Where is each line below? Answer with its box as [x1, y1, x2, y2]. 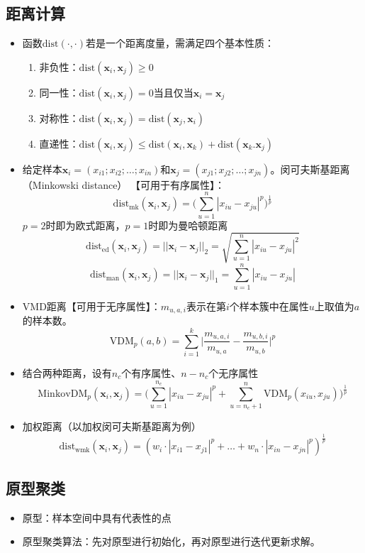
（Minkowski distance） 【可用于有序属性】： [22, 177, 225, 192]
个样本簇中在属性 [229, 298, 309, 313]
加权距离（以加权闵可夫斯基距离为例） [22, 419, 201, 434]
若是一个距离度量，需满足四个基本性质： [86, 35, 274, 50]
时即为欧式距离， [45, 217, 125, 232]
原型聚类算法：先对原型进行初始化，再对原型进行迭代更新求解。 [22, 534, 320, 549]
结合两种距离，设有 [22, 365, 112, 380]
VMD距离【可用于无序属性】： [22, 298, 161, 313]
